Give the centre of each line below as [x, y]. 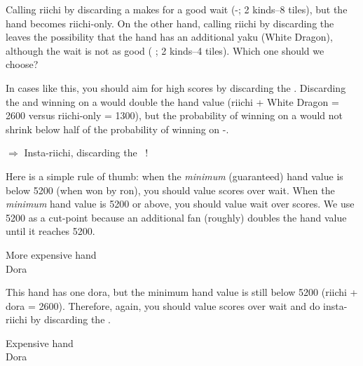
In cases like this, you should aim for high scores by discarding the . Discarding [176, 87]
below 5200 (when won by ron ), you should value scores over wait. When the [170, 190]
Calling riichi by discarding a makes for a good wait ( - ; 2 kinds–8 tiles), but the [177, 9]
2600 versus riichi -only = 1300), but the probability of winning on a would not [174, 115]
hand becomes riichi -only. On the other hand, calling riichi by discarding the [170, 23]
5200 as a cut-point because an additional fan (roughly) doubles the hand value [176, 217]
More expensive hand [51, 254]
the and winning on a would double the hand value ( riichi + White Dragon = [172, 101]
